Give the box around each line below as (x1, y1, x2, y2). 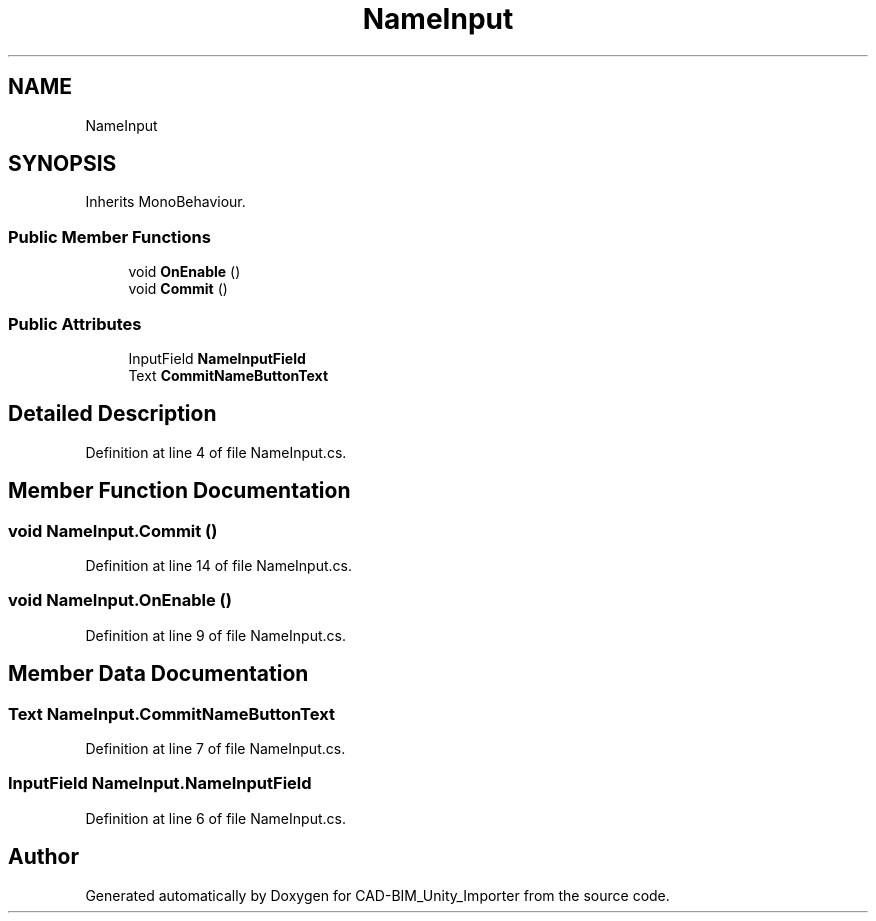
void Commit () (128, 280, 228, 298)
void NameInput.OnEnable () (8, 590, 232, 611)
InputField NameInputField (128, 349, 306, 367)
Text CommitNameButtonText (128, 366, 329, 384)
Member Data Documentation (8, 661, 309, 687)
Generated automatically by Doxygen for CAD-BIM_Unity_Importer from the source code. (85, 886, 670, 904)
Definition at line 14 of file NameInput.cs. (85, 557, 352, 574)
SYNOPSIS (8, 151, 117, 177)
